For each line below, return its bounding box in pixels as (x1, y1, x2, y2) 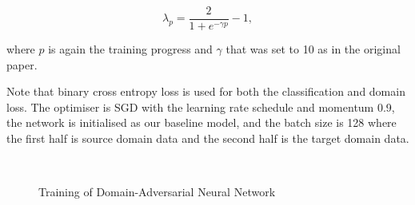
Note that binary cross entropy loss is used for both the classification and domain (6, 83, 405, 100)
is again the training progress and (48, 41, 213, 57)
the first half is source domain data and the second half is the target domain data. (6, 130, 409, 147)
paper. (6, 56, 38, 73)
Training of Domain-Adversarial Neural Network (38, 183, 276, 200)
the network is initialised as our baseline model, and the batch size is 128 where (6, 114, 397, 131)
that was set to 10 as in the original (225, 41, 401, 57)
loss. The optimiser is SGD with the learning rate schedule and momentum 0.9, (6, 98, 395, 115)
